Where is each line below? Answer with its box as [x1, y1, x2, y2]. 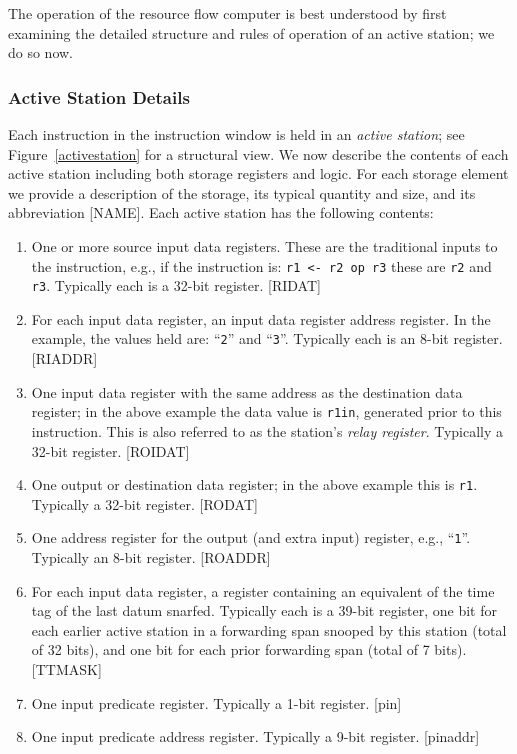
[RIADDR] [31, 348, 98, 369]
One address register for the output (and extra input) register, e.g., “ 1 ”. [31, 527, 471, 548]
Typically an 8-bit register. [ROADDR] [31, 547, 271, 568]
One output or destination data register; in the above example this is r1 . [31, 474, 478, 495]
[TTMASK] [31, 659, 102, 680]
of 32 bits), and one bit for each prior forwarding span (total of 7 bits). [31, 639, 467, 660]
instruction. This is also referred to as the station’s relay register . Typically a [31, 420, 504, 441]
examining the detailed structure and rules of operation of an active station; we [8, 22, 495, 43]
